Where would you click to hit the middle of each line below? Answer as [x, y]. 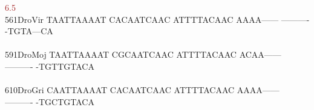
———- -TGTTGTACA [50, 66]
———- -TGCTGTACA [50, 101]
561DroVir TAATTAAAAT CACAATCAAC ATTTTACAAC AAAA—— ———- [157, 19]
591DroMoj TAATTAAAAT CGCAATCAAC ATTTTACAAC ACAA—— [143, 54]
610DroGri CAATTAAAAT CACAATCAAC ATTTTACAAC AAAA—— [142, 90]
